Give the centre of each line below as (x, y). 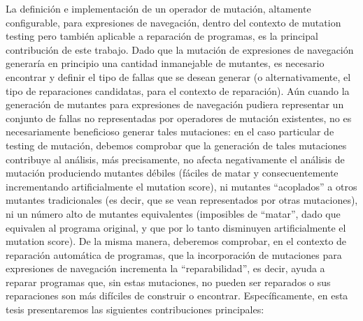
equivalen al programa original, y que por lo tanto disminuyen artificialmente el (176, 227)
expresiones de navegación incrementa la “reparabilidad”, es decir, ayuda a (165, 268)
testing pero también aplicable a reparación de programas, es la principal (162, 36)
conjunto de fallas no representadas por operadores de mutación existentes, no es (179, 118)
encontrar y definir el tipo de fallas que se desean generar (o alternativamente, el (178, 76)
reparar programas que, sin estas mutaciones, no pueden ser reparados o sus (168, 282)
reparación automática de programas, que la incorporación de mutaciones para (174, 254)
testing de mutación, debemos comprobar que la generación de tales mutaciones (176, 145)
